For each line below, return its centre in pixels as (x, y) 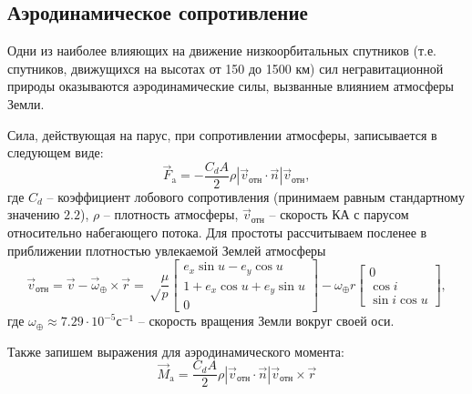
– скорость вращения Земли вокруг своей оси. (266, 321)
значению (34, 214)
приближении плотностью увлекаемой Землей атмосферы (167, 250)
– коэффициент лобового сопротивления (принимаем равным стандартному (256, 196)
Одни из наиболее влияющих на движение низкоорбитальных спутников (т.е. (222, 51)
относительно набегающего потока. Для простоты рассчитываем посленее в (217, 232)
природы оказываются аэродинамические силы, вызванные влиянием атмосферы (231, 86)
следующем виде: (56, 152)
